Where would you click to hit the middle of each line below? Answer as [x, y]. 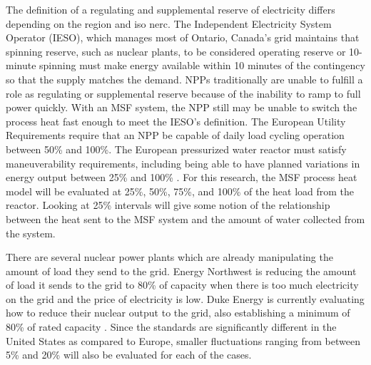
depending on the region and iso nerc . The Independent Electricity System [169, 23]
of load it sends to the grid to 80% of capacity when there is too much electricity [182, 285]
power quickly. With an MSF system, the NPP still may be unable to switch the [182, 107]
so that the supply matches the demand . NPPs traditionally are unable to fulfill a [184, 79]
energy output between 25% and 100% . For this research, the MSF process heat [182, 177]
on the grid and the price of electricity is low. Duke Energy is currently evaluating [185, 298]
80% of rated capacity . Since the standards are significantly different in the [171, 327]
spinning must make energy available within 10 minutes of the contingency [202, 65]
